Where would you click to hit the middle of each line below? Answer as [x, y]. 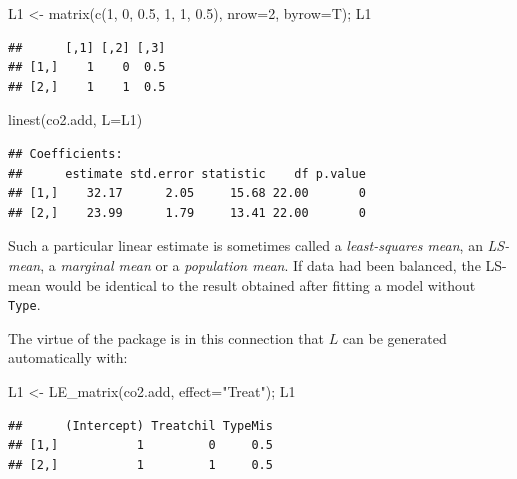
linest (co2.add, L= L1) [75, 119]
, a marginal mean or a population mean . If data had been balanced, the [260, 264]
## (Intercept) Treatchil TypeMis [140, 425]
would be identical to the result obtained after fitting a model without [260, 284]
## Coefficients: [65, 153]
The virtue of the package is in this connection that [166, 337]
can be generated [394, 337]
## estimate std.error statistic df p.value [187, 173]
